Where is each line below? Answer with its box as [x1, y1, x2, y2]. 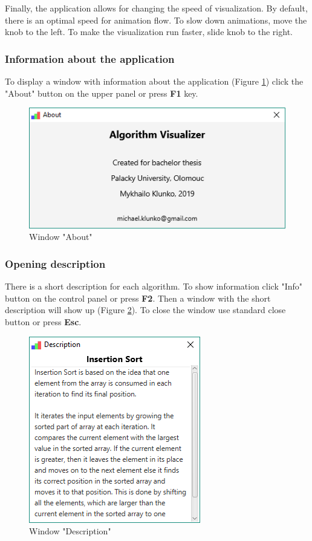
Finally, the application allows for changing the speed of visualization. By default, [5, 2, 308, 14]
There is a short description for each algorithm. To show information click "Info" [5, 280, 303, 293]
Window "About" [29, 230, 93, 243]
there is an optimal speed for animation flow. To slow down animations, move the [5, 13, 307, 26]
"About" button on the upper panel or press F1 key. [5, 86, 198, 99]
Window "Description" [29, 525, 111, 537]
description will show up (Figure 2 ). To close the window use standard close [5, 303, 286, 316]
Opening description [5, 256, 106, 271]
